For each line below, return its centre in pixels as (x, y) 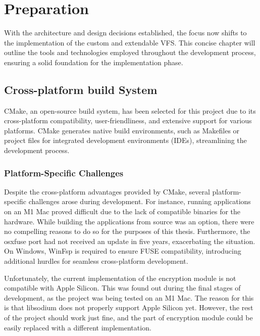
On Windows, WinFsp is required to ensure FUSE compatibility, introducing (123, 251)
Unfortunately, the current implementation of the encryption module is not (120, 278)
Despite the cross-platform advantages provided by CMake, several (107, 191)
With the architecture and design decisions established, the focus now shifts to (125, 33)
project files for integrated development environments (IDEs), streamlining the (125, 140)
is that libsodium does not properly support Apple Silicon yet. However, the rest (129, 307)
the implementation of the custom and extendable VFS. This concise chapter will (130, 42)
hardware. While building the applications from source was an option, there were (129, 221)
